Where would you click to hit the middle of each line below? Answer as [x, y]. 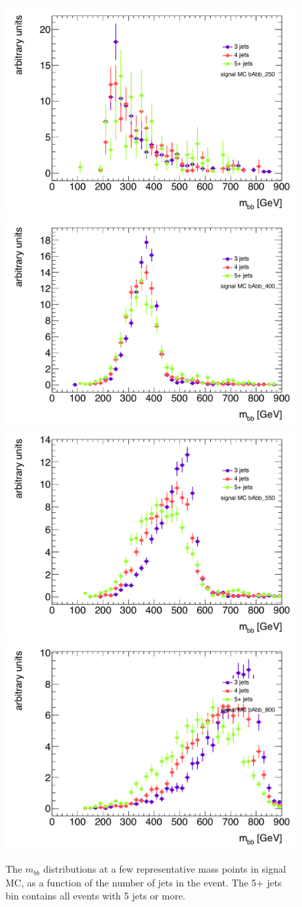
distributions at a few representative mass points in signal [164, 869]
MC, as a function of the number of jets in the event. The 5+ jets [144, 882]
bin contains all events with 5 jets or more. [96, 896]
